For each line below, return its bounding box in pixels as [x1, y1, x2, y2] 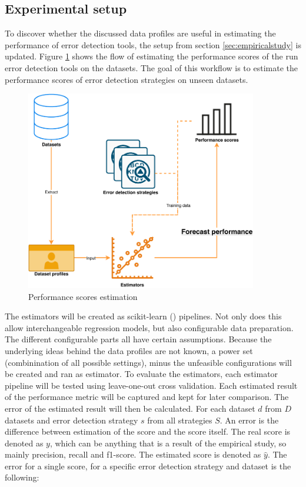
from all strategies [147, 413, 212, 426]
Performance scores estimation [28, 290, 138, 302]
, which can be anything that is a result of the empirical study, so [49, 436, 287, 449]
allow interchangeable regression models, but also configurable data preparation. [5, 321, 294, 333]
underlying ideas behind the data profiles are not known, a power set [5, 344, 253, 356]
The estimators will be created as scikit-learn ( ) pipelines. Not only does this [5, 310, 282, 322]
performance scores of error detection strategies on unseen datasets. [5, 73, 248, 85]
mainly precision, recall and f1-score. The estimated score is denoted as [5, 448, 261, 461]
